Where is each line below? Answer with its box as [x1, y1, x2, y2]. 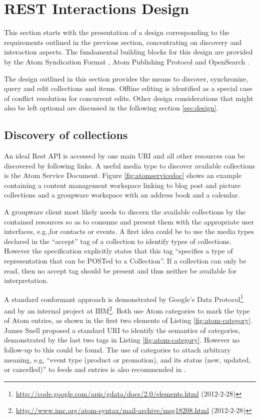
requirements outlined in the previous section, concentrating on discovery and [4, 36, 241, 47]
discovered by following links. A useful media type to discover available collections [4, 160, 255, 170]
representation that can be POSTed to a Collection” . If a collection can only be [4, 255, 246, 266]
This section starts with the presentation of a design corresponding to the [4, 27, 229, 37]
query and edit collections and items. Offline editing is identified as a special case [4, 83, 252, 93]
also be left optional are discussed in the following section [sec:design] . [4, 102, 218, 113]
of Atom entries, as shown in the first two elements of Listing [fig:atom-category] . [4, 315, 252, 325]
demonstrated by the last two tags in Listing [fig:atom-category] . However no [4, 334, 240, 345]
